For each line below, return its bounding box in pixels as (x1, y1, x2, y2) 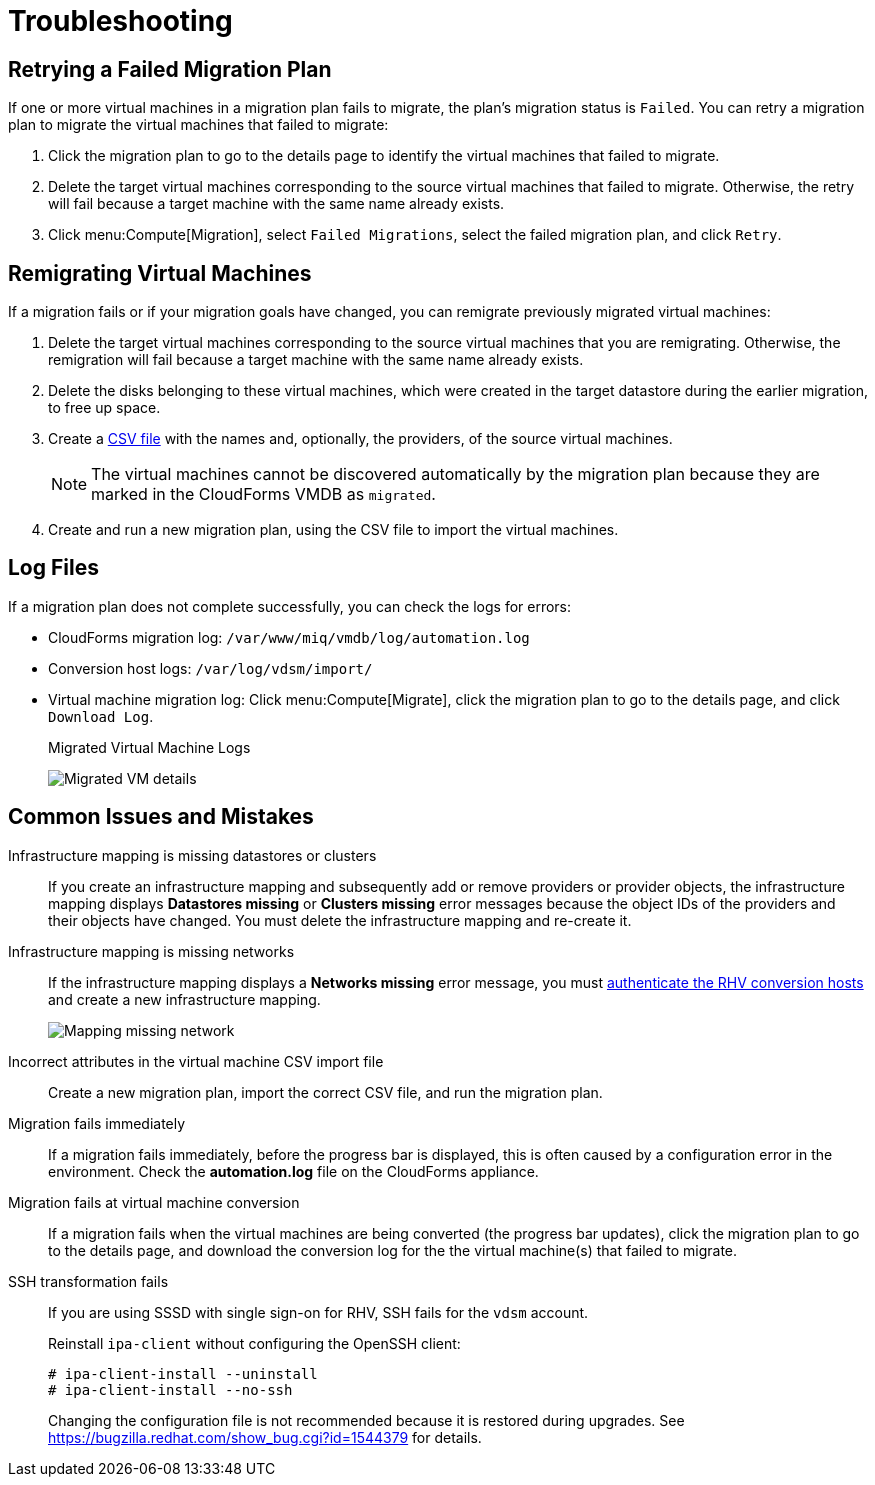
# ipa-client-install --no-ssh (48, 1381, 293, 1398)
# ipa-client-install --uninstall (48, 1365, 318, 1382)
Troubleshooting (8, 4, 233, 38)
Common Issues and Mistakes (8, 804, 314, 830)
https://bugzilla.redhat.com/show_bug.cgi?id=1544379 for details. (48, 1428, 482, 1446)
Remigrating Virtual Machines (8, 260, 312, 286)
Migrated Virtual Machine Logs (48, 738, 251, 756)
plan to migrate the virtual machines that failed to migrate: (8, 116, 389, 134)
